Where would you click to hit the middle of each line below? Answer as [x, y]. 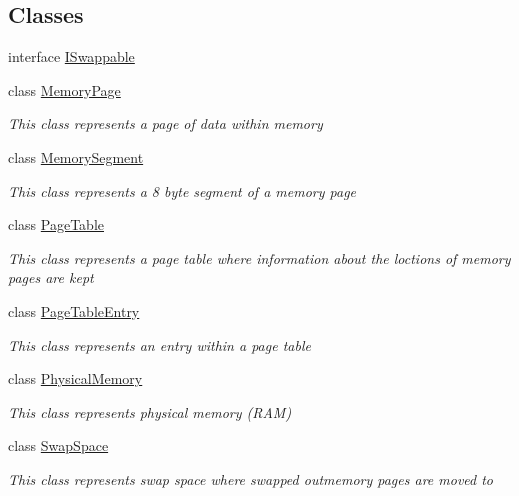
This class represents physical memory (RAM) [150, 411]
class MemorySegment [76, 156]
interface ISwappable [71, 56]
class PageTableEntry [74, 310]
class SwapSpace [58, 445]
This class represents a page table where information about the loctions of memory [259, 257]
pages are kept [51, 277]
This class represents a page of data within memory [165, 123]
